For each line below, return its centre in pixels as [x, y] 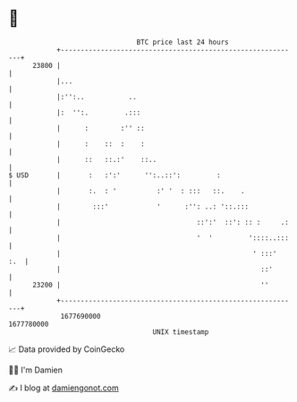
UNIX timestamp [181, 332]
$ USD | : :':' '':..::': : [115, 175]
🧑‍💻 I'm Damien [36, 370]
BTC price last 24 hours [182, 42]
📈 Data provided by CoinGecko [67, 349]
